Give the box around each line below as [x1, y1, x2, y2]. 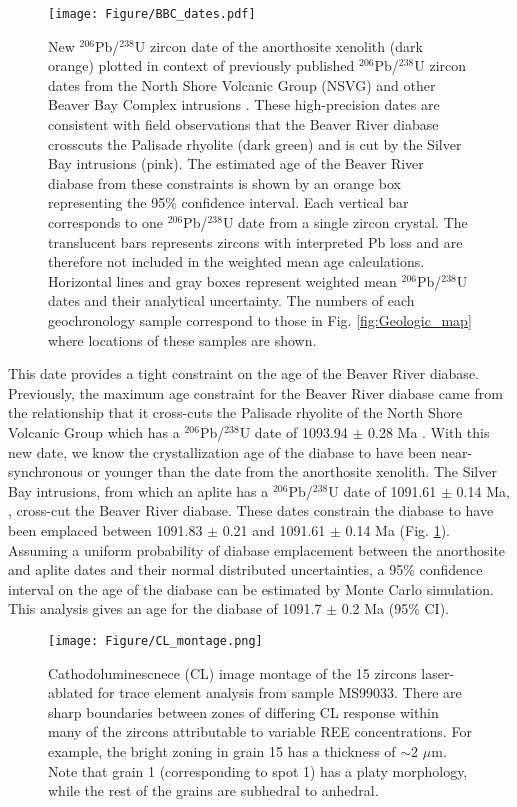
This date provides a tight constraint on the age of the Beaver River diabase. [8, 363, 479, 384]
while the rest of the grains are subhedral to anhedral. [48, 780, 379, 801]
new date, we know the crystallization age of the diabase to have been [8, 441, 437, 462]
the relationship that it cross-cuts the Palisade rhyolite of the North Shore [8, 402, 463, 423]
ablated [48, 682, 94, 703]
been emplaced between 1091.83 [8, 519, 203, 540]
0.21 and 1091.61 [222, 519, 326, 540]
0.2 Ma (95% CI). [341, 598, 450, 619]
